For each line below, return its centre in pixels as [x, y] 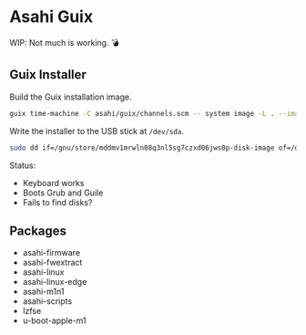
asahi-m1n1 [43, 292]
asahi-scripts [47, 301]
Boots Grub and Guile [63, 193]
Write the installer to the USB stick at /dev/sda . [97, 131]
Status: [23, 165]
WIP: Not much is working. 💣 [64, 42]
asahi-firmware [51, 253]
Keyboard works [53, 183]
